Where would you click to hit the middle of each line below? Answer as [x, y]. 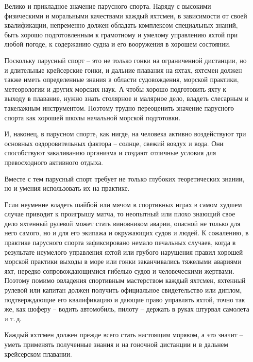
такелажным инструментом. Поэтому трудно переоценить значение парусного [119, 107]
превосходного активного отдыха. [54, 162]
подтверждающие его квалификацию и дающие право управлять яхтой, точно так [125, 299]
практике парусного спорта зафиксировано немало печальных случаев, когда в [120, 242]
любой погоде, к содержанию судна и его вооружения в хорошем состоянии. [118, 44]
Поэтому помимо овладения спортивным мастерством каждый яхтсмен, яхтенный [125, 280]
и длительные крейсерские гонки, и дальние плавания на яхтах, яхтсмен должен [123, 70]
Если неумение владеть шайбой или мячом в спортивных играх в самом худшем [123, 204]
